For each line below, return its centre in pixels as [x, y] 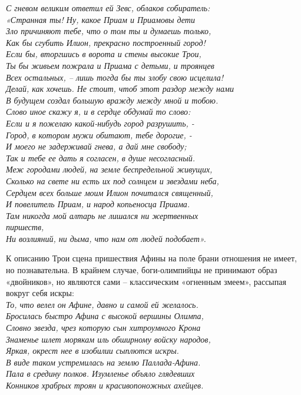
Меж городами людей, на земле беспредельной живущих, [109, 169]
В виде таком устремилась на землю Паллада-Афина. [103, 362]
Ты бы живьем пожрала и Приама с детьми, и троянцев [110, 65]
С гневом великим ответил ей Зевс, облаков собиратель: [108, 8]
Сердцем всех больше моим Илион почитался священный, [110, 192]
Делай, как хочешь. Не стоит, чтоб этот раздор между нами [120, 89]
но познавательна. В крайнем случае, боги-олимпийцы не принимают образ [142, 270]
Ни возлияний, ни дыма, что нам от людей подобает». [106, 238]
